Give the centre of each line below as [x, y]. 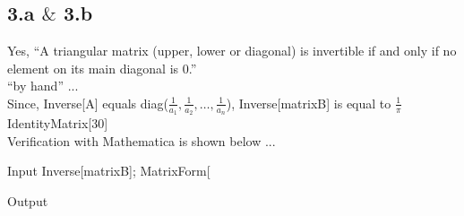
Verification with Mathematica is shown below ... [142, 140]
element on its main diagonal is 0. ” [102, 68]
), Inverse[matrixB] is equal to [309, 103]
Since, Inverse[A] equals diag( [88, 103]
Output [28, 201]
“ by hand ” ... [43, 86]
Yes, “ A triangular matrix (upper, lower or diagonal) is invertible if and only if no [232, 51]
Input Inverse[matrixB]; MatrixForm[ [109, 171]
